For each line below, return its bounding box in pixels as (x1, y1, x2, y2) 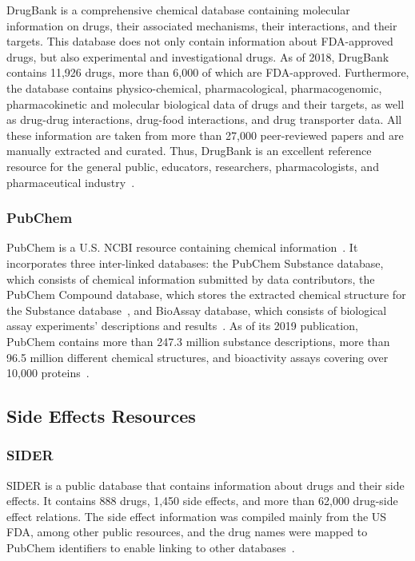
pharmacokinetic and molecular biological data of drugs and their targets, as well (6, 95, 405, 112)
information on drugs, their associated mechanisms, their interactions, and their (6, 17, 397, 34)
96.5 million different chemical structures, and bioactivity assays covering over (6, 348, 389, 365)
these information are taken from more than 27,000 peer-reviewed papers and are (6, 126, 404, 143)
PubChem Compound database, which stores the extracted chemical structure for (6, 286, 406, 303)
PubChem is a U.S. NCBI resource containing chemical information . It (6, 239, 358, 256)
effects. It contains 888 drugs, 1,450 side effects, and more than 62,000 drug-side (6, 492, 398, 509)
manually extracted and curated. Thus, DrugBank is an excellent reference (6, 142, 372, 159)
